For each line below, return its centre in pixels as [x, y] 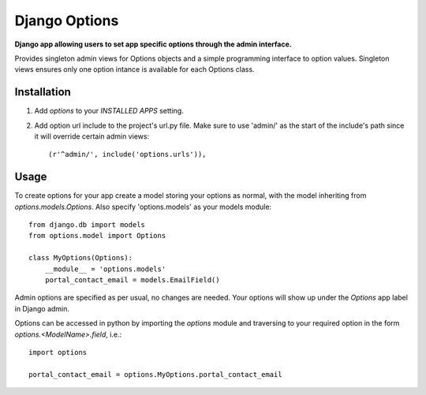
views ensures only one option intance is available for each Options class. [135, 69]
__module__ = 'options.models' [105, 269]
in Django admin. [42, 308]
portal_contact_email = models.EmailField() [132, 280]
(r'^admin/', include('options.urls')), [127, 155]
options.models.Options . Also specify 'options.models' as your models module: [143, 207]
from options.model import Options [97, 236]
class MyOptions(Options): [81, 258]
